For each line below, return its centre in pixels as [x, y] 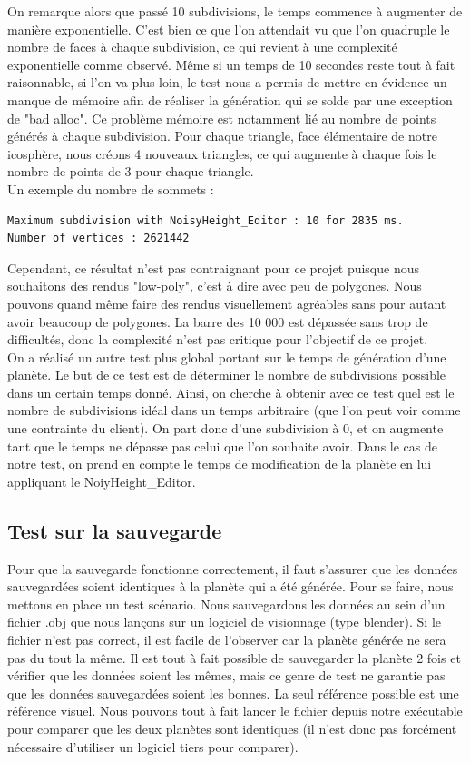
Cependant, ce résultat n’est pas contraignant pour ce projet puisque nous [214, 268]
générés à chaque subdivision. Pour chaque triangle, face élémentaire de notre [222, 136]
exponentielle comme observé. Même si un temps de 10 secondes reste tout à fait [231, 64]
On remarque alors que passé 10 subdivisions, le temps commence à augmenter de [235, 11]
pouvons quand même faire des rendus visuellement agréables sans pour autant [227, 303]
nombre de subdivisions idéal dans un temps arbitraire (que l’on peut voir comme [234, 410]
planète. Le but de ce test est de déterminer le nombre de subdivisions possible [227, 375]
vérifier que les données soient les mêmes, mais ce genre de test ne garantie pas [226, 675]
